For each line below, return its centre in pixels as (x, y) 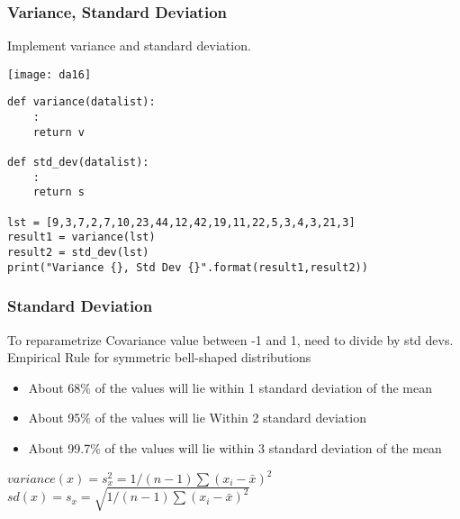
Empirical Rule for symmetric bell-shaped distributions (159, 357)
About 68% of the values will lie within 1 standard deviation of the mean (230, 387)
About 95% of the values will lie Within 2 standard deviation (197, 418)
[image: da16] (50, 74)
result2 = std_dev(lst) (78, 253)
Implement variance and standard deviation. (129, 46)
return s (59, 192)
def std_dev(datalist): (78, 163)
